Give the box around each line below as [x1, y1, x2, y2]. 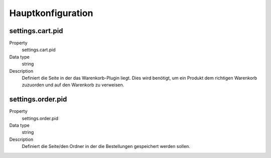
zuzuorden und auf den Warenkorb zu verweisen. [22, 82, 124, 88]
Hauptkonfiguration [9, 8, 93, 19]
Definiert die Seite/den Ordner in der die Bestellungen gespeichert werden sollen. [22, 143, 191, 149]
